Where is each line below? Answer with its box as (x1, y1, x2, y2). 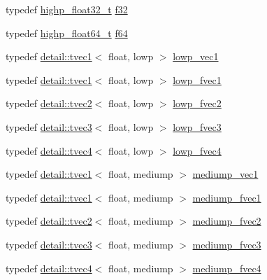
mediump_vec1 (192, 167, 259, 181)
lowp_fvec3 (173, 119, 222, 134)
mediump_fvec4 (192, 260, 261, 275)
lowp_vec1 (173, 49, 219, 64)
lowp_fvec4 (173, 143, 222, 157)
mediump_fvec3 (192, 237, 261, 251)
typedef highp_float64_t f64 (6, 25, 128, 40)
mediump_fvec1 (192, 190, 261, 204)
